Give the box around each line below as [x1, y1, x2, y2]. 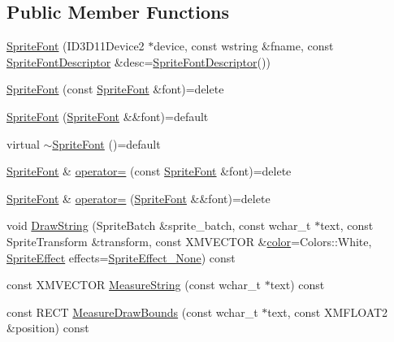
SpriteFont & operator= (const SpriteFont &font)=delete [6, 162, 292, 180]
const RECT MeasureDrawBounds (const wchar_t [6, 303, 258, 320]
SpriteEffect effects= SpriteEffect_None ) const [6, 249, 236, 266]
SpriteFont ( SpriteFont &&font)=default [6, 107, 209, 124]
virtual [6, 135, 40, 152]
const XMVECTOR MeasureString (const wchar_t [6, 276, 262, 293]
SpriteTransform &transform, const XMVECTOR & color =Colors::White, [6, 232, 372, 249]
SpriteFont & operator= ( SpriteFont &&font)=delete [6, 189, 271, 206]
